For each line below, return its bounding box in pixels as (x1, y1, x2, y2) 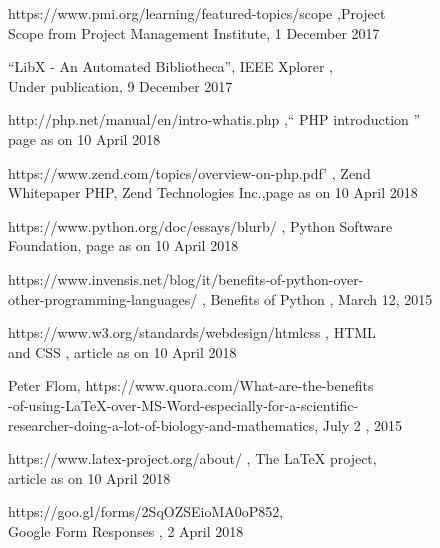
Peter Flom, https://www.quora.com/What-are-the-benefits (8, 375, 374, 396)
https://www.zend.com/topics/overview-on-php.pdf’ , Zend (8, 162, 371, 183)
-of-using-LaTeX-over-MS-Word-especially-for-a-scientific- (8, 394, 359, 415)
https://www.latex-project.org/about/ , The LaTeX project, (8, 448, 377, 469)
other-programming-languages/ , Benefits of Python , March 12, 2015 (8, 288, 433, 309)
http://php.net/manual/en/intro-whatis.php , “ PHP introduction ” (8, 109, 421, 130)
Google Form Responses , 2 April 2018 (8, 520, 244, 541)
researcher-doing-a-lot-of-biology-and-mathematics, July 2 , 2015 (8, 414, 403, 435)
